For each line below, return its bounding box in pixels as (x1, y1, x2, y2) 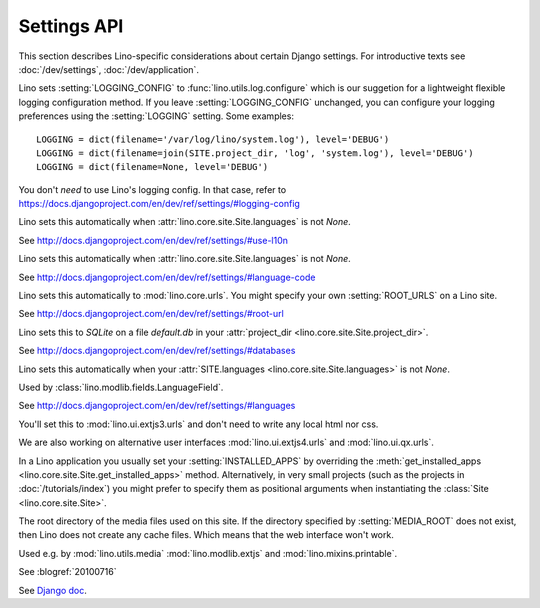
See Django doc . (18, 584, 87, 596)
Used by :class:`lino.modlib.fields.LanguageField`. (18, 381, 224, 393)
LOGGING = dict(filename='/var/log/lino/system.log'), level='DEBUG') (36, 133, 390, 145)
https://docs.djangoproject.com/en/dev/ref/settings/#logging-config (18, 198, 300, 210)
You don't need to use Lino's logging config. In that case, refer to (18, 183, 287, 195)
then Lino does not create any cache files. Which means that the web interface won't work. (18, 529, 394, 541)
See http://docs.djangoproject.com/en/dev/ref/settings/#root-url (18, 308, 284, 320)
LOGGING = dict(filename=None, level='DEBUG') (36, 161, 269, 173)
